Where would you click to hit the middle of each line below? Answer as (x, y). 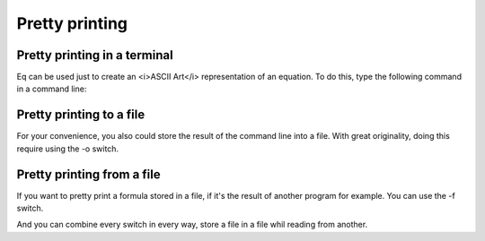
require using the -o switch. (68, 149)
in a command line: (52, 89)
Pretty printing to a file (81, 115)
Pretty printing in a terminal (95, 55)
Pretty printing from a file (88, 174)
